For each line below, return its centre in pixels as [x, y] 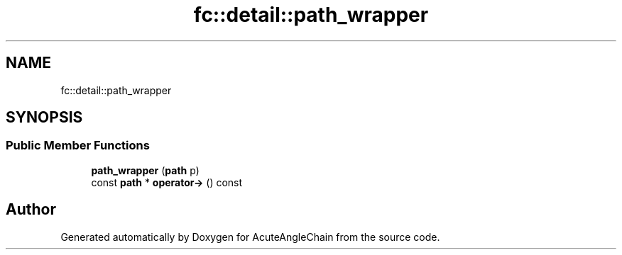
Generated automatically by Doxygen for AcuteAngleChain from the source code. [250, 237]
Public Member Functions [78, 146]
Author [31, 210]
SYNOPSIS [44, 118]
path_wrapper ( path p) [145, 170]
